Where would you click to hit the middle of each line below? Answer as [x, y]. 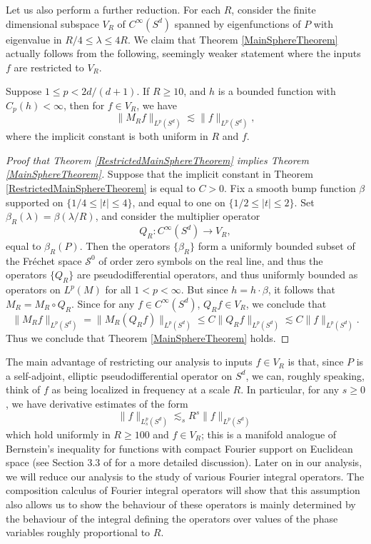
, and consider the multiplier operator [178, 216]
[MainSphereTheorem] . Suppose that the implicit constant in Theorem [159, 174]
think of [23, 389]
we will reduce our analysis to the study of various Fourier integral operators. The [185, 476]
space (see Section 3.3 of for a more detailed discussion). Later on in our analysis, [184, 462]
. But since [204, 289]
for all [118, 289]
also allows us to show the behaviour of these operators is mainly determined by [181, 504]
